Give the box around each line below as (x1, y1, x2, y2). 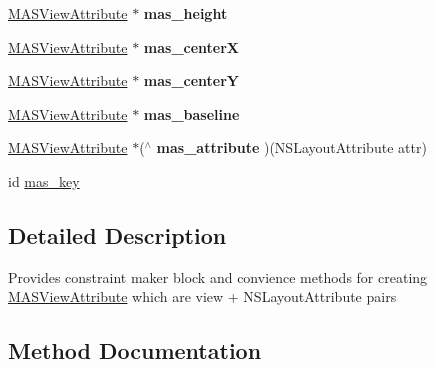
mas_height (143, 3, 228, 23)
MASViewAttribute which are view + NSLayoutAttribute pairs (8, 286, 397, 307)
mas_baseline (143, 103, 240, 124)
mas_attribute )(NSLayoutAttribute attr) (156, 137, 427, 158)
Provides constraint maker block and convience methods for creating (8, 266, 428, 287)
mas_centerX (143, 36, 240, 57)
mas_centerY (143, 70, 240, 91)
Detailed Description (8, 219, 227, 250)
